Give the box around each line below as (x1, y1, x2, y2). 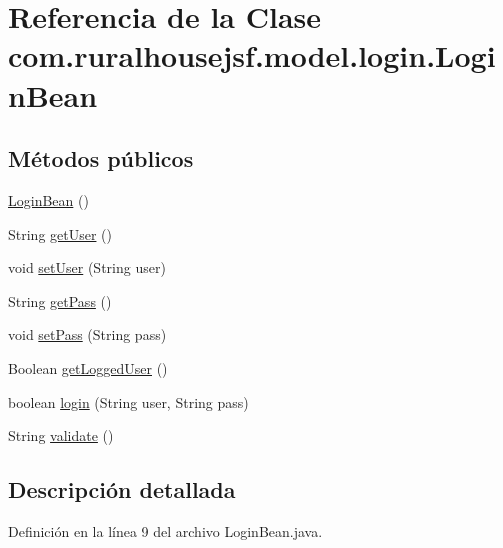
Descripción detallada (8, 474, 236, 505)
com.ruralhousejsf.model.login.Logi (8, 35, 496, 76)
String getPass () (8, 290, 112, 311)
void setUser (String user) (8, 257, 166, 278)
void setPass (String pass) (8, 324, 167, 345)
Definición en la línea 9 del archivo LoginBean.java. (8, 520, 323, 541)
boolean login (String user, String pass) (8, 391, 249, 412)
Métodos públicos (8, 143, 194, 174)
